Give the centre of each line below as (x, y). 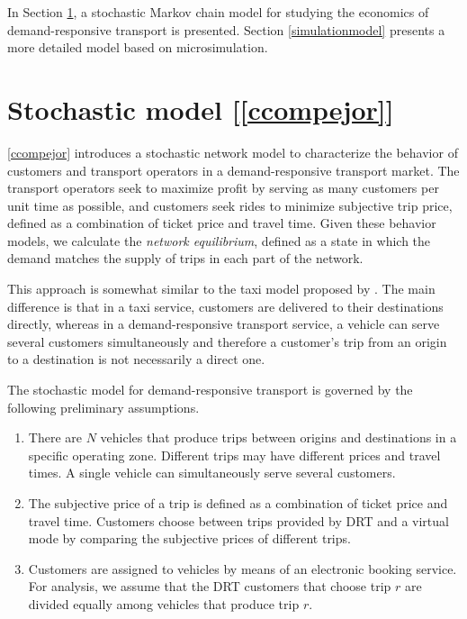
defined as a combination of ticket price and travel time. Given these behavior (222, 223)
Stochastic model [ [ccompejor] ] (201, 109)
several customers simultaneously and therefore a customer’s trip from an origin (227, 341)
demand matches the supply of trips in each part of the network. (185, 258)
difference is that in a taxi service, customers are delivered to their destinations (225, 306)
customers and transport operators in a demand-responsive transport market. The (233, 170)
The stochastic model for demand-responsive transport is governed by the (210, 390)
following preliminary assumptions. (103, 407)
